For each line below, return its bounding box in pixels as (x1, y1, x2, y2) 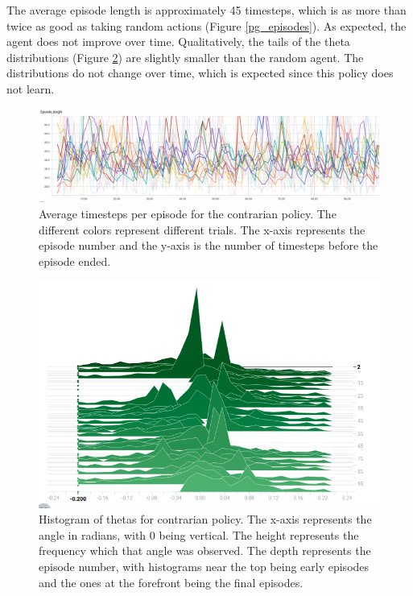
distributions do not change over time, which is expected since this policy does (6, 64, 394, 81)
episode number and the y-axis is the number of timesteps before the (39, 237, 378, 254)
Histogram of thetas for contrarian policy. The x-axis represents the (39, 511, 372, 528)
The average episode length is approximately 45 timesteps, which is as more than (6, 2, 407, 18)
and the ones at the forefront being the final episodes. (39, 573, 304, 590)
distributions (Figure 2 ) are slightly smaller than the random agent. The (6, 48, 364, 65)
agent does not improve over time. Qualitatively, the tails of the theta (6, 33, 350, 50)
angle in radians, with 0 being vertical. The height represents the (39, 526, 359, 543)
